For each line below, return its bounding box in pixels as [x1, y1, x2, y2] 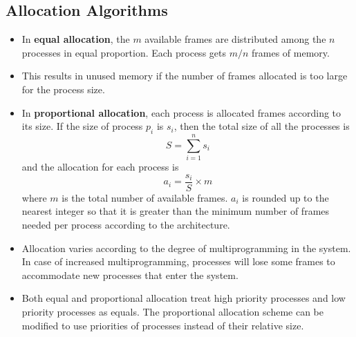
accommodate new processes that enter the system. [21, 267, 238, 282]
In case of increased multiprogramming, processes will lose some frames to [21, 254, 335, 269]
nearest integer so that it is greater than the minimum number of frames [21, 204, 330, 218]
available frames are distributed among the [144, 32, 326, 46]
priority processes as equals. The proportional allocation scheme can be [21, 304, 324, 318]
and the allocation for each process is [21, 160, 179, 174]
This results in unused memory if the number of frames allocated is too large [21, 68, 348, 83]
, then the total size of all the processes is [174, 119, 350, 133]
